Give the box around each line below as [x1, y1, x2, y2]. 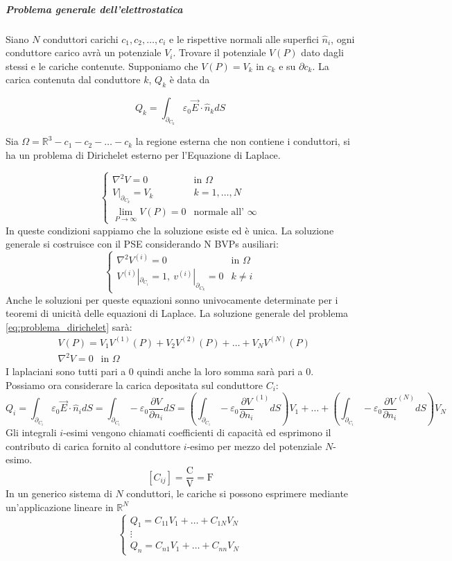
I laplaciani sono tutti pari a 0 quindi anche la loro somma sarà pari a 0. [6, 364, 314, 379]
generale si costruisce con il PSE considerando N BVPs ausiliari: [6, 236, 279, 251]
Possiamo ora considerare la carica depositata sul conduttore [6, 378, 263, 392]
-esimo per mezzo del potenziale [186, 438, 322, 453]
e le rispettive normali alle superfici [169, 31, 319, 46]
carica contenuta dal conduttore [6, 72, 141, 87]
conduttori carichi [43, 31, 119, 46]
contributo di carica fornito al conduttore [6, 438, 181, 453]
